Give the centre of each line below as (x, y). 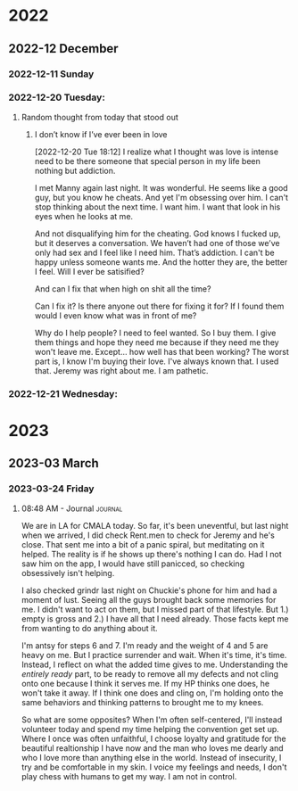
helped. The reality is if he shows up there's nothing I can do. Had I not (151, 554)
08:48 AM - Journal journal (72, 508)
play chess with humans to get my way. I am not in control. (129, 776)
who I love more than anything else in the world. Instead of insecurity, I (151, 757)
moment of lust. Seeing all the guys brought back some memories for (149, 599)
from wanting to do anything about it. (89, 628)
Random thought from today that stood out (100, 117)
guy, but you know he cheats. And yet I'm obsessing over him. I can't (161, 197)
